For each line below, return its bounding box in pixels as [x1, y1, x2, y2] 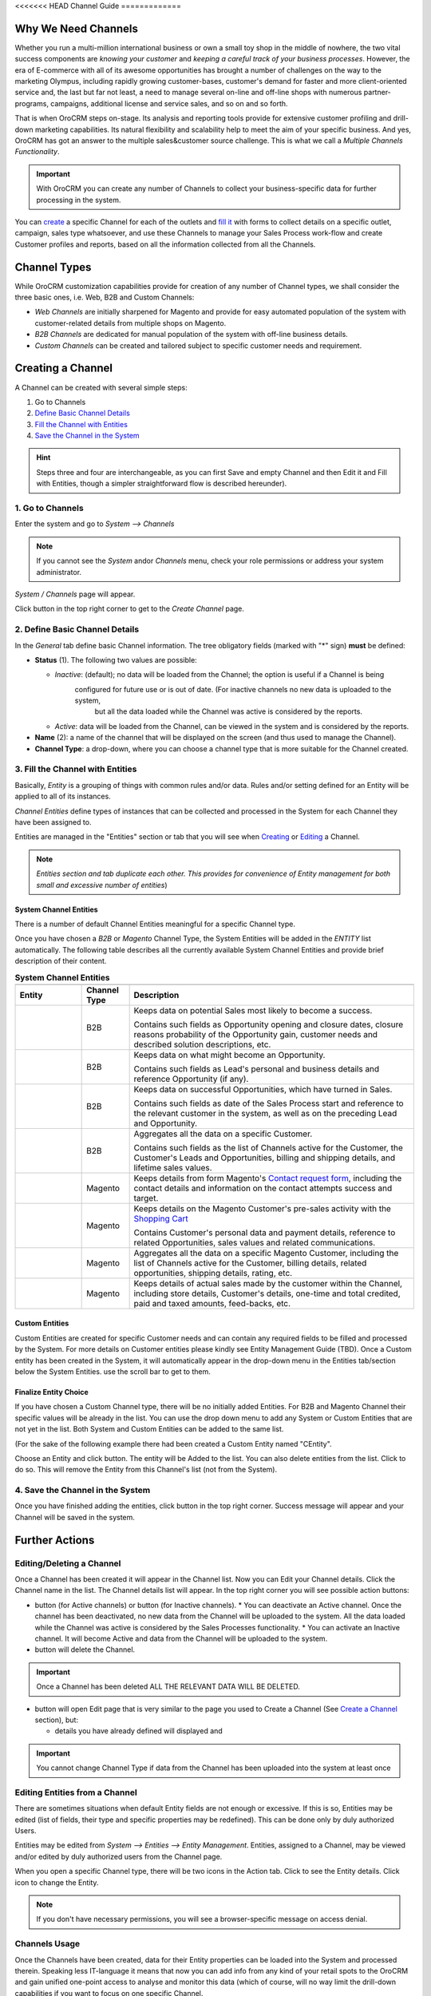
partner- [363, 88, 391, 97]
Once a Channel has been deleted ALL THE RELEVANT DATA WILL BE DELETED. [36, 1681, 301, 1692]
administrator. [36, 567, 82, 576]
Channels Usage [14, 1939, 81, 1950]
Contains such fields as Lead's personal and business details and [133, 1063, 380, 1074]
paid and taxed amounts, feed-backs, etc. [133, 1297, 291, 1309]
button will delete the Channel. [34, 1645, 136, 1654]
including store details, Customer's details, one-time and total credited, [133, 1288, 401, 1299]
